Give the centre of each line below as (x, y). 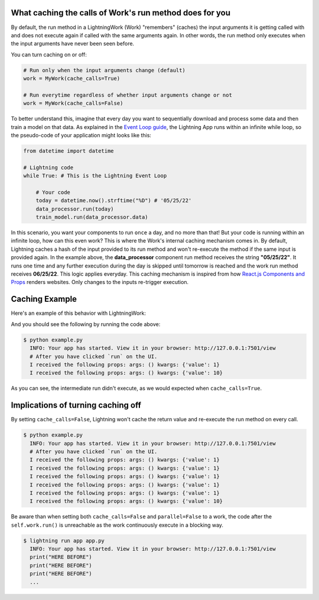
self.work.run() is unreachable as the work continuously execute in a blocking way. (117, 525)
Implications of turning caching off (76, 405)
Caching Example (44, 299)
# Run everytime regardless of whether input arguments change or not (128, 95)
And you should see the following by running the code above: (86, 324)
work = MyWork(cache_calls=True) (72, 79)
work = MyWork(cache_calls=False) (73, 103)
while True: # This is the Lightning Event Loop (95, 176)
